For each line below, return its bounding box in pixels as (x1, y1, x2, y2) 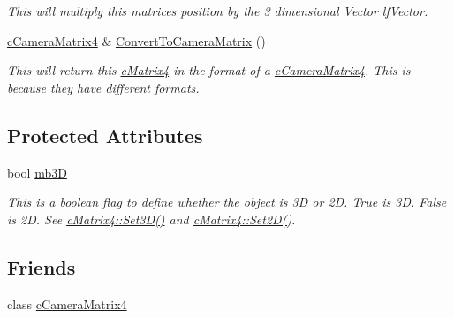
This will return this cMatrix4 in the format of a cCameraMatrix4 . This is (7, 61, 411, 79)
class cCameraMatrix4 (7, 294, 127, 313)
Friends (7, 253, 76, 280)
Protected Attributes (7, 121, 203, 148)
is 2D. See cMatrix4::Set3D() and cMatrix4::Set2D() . (7, 209, 296, 228)
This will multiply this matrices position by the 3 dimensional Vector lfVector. (7, 2, 428, 19)
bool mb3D (7, 163, 67, 181)
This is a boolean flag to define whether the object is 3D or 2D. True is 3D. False (7, 193, 447, 211)
